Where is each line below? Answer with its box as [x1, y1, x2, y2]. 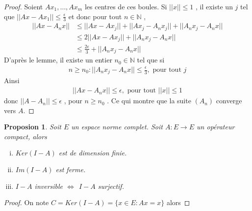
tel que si [137, 55, 165, 65]
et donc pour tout [68, 11, 122, 21]
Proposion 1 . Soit [4, 121, 61, 132]
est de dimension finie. [58, 148, 127, 158]
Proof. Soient [4, 1, 43, 11]
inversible [34, 181, 63, 191]
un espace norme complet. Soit [71, 121, 163, 132]
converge [216, 95, 242, 106]
